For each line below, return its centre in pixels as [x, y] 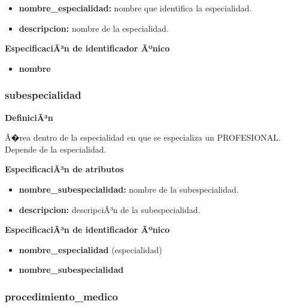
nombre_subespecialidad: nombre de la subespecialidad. [129, 189]
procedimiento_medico [61, 296]
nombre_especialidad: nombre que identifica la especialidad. [135, 8]
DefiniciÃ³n [29, 117]
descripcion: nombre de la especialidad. [94, 28]
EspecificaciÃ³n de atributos [64, 169]
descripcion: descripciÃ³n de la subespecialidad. [110, 209]
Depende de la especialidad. [56, 149]
